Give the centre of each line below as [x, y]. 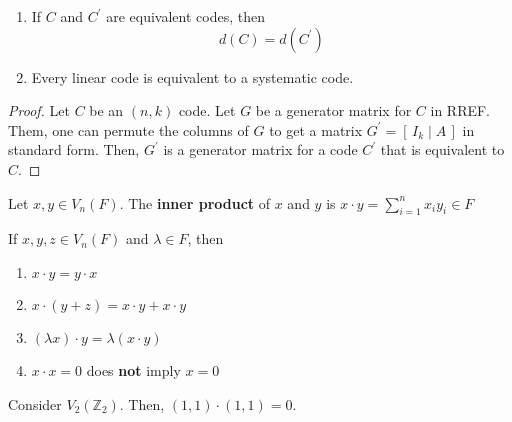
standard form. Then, [74, 149]
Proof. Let [39, 110]
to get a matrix [316, 129]
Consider [35, 403]
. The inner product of [195, 202]
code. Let [207, 110]
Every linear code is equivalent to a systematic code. [192, 76]
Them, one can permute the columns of [128, 129]
